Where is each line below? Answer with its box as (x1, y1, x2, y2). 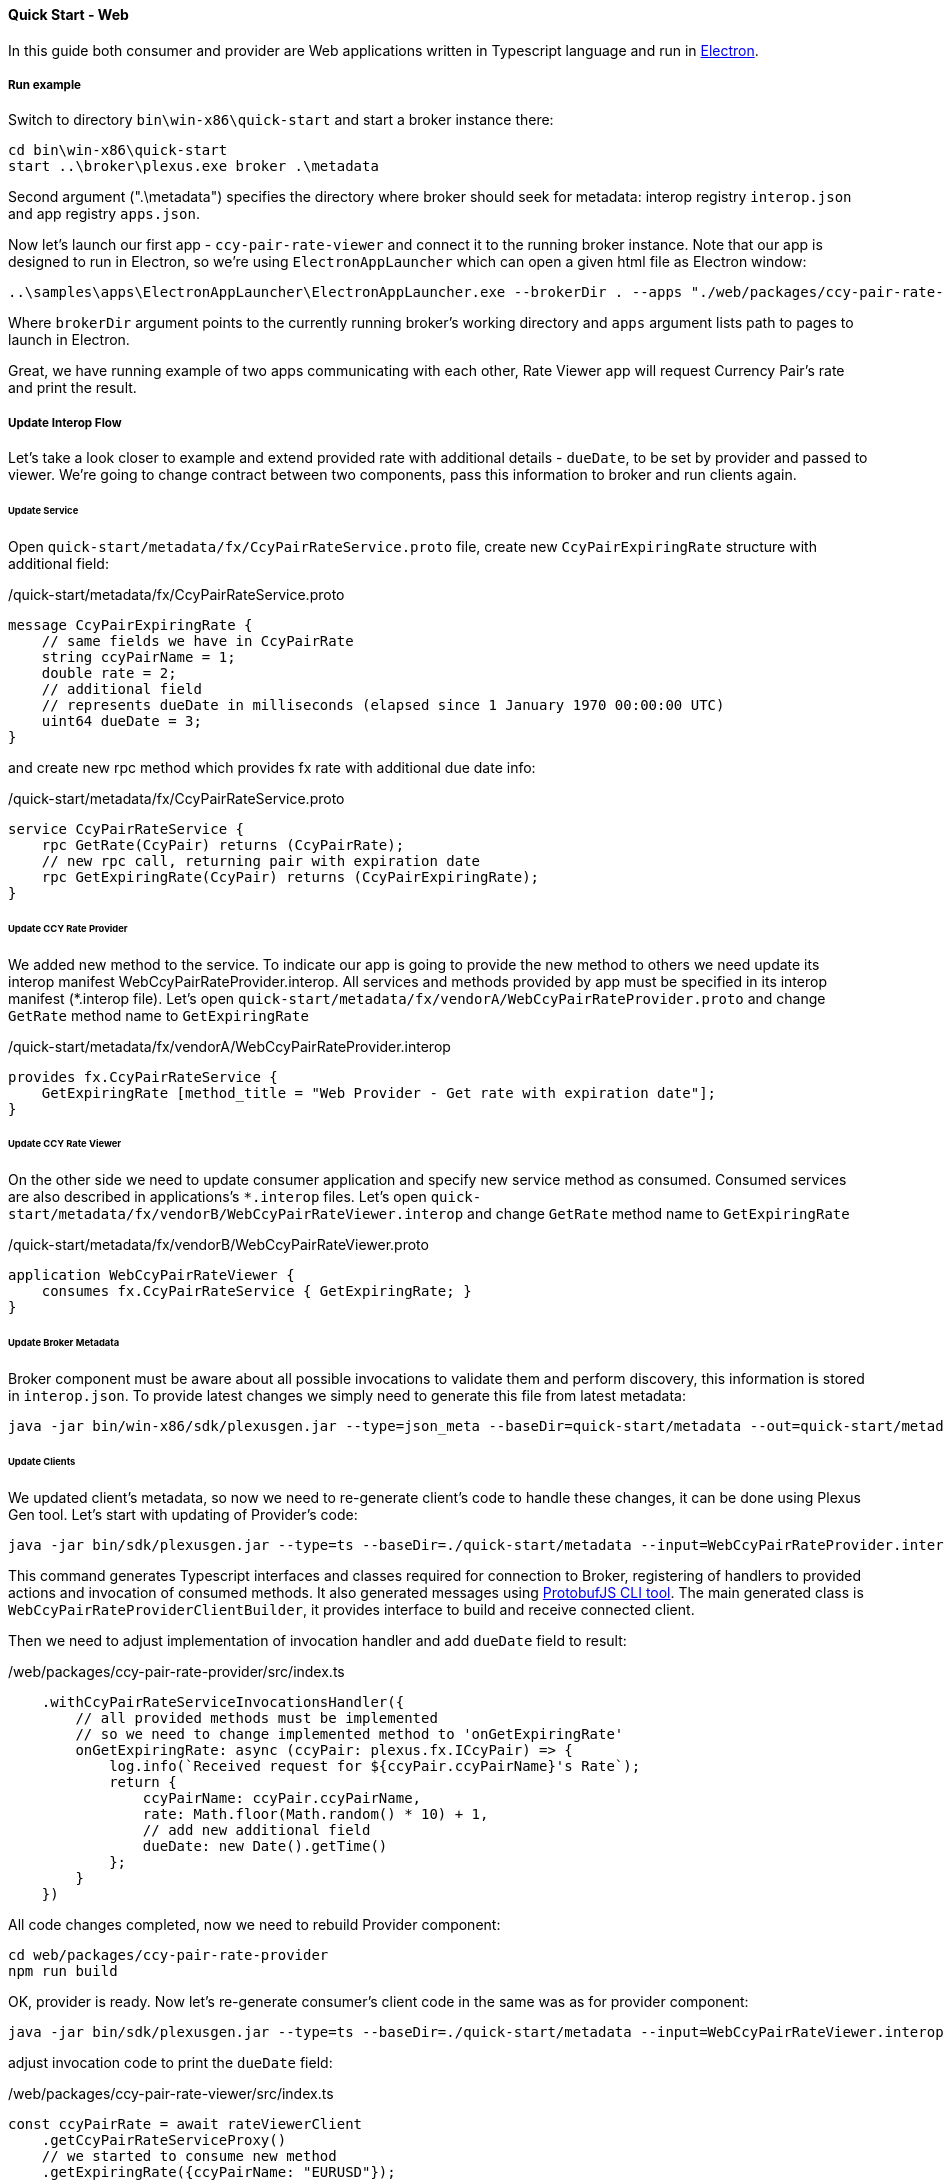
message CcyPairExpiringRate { (8, 616, 253, 633)
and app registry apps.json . (8, 205, 200, 223)
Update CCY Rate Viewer (8, 1138, 122, 1150)
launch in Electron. (8, 331, 130, 349)
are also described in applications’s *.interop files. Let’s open (8, 1188, 427, 1206)
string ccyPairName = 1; (41, 648, 236, 665)
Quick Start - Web (8, 6, 129, 23)
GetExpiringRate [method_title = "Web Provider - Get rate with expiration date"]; (41, 1084, 717, 1101)
